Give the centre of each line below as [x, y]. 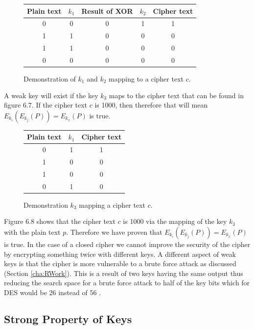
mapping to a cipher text [146, 78]
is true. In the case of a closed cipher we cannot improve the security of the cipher [127, 244]
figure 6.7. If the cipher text [46, 105]
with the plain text [32, 232]
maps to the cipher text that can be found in [176, 95]
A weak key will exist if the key [51, 95]
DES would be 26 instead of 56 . [53, 292]
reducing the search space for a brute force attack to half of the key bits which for [127, 283]
